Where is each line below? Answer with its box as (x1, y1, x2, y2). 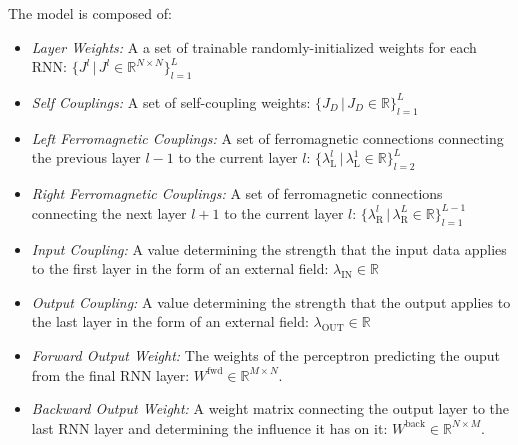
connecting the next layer (31, 202, 187, 223)
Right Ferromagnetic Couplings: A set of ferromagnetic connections (31, 183, 443, 204)
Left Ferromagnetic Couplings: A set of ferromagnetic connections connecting (31, 127, 504, 148)
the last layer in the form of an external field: (31, 311, 309, 332)
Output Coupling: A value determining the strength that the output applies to (31, 291, 511, 312)
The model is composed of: (8, 3, 172, 23)
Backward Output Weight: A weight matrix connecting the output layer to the (31, 398, 510, 419)
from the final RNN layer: (31, 364, 190, 385)
